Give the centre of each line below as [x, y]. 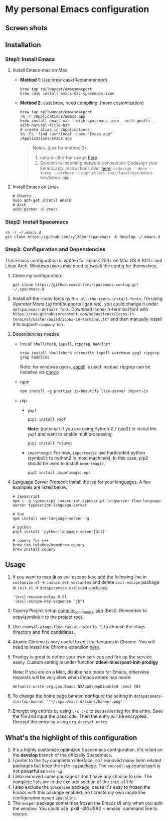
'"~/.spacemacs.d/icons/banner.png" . [85, 701]
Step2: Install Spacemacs [37, 222]
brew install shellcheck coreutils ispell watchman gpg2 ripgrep [90, 353]
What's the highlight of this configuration [71, 738]
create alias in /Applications [57, 130]
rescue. [20, 814]
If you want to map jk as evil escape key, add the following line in [79, 577]
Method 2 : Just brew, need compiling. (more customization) [82, 103]
